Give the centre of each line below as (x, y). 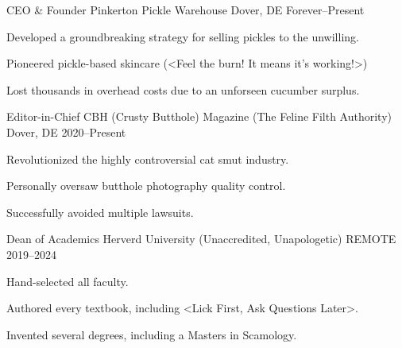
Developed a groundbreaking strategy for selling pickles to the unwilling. (183, 36)
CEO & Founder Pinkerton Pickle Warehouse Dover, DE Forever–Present (186, 10)
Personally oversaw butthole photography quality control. (146, 186)
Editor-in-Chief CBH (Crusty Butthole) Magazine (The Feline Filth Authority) (199, 116)
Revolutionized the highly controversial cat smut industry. (148, 159)
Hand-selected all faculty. (68, 281)
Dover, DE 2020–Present (66, 131)
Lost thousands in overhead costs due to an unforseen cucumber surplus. (183, 89)
